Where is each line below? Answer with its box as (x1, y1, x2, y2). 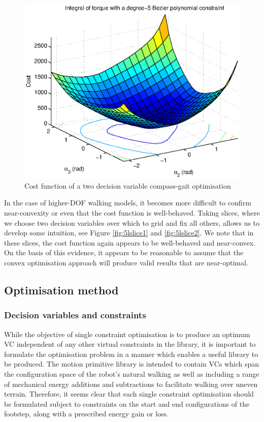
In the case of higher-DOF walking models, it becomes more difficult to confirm (4, 197, 251, 208)
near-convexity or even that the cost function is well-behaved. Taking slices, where (4, 207, 260, 218)
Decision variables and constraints (4, 309, 146, 321)
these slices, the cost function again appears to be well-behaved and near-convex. (4, 237, 256, 248)
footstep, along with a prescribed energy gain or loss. (4, 408, 169, 419)
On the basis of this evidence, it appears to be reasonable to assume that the (4, 247, 244, 258)
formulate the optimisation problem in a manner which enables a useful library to (4, 348, 258, 359)
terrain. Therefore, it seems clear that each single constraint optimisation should (4, 388, 254, 399)
